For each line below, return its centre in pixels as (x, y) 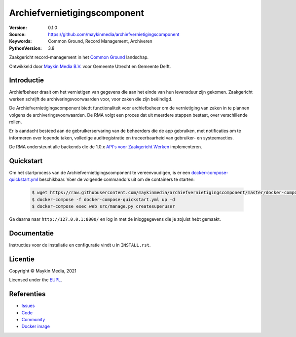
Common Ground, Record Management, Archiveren (100, 41)
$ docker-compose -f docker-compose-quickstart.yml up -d (103, 199)
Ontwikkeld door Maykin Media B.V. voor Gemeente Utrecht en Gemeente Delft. (90, 66)
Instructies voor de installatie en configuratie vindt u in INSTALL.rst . (80, 245)
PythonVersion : (25, 48)
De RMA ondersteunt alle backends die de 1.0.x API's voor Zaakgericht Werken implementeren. (106, 147)
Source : (18, 34)
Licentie (22, 259)
